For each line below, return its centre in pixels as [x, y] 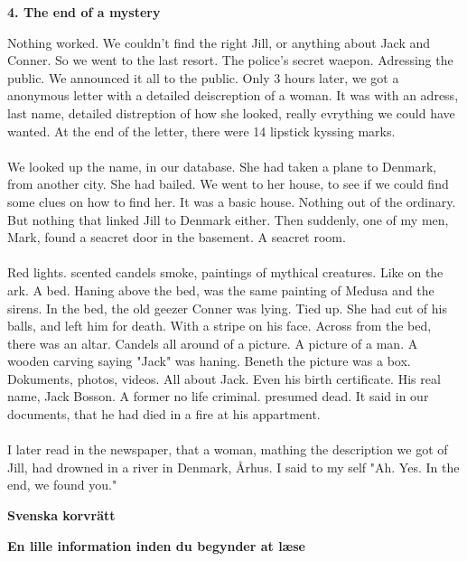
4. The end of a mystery [84, 12]
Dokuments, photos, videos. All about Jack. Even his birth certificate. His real [224, 378]
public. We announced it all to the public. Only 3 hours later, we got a [203, 77]
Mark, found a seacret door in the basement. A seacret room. [177, 237]
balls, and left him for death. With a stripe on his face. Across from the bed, [219, 326]
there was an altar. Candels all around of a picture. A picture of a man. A [213, 343]
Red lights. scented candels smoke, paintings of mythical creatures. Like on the [225, 272]
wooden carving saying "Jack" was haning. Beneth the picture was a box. [209, 361]
